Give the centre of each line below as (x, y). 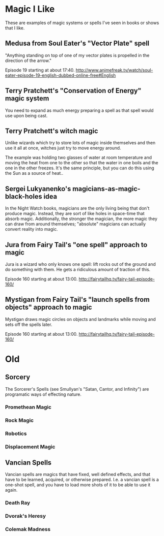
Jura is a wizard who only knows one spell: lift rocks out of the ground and (81, 264)
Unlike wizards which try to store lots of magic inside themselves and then (80, 143)
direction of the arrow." (28, 61)
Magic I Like (30, 9)
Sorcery (18, 377)
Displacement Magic (30, 446)
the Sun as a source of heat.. (34, 173)
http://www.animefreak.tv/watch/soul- (114, 70)
